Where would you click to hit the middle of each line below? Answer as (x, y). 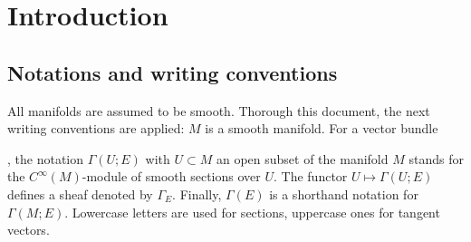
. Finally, (197, 194)
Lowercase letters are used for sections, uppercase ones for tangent (256, 212)
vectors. (29, 230)
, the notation (46, 158)
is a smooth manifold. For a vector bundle (322, 128)
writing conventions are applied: (96, 128)
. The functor (311, 176)
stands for (436, 158)
